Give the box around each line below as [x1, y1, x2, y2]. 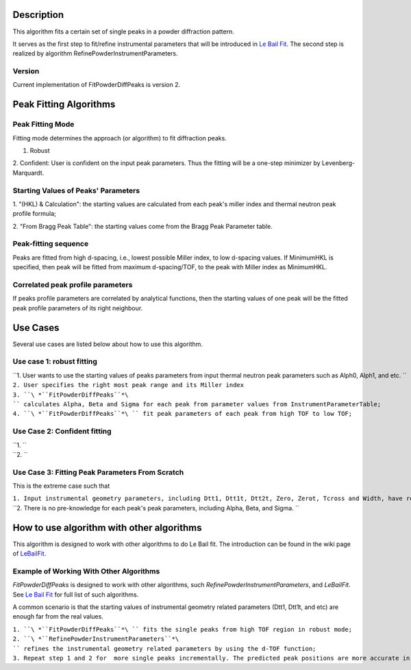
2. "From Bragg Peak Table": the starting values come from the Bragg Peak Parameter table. [12, 222, 273, 230]
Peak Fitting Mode [12, 120, 75, 129]
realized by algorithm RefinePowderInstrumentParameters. [12, 49, 178, 58]
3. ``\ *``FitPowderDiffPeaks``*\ [12, 390, 129, 399]
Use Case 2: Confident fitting [12, 427, 112, 436]
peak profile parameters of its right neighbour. [12, 303, 143, 312]
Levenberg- [322, 159, 356, 167]
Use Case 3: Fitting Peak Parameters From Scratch [12, 467, 184, 477]
